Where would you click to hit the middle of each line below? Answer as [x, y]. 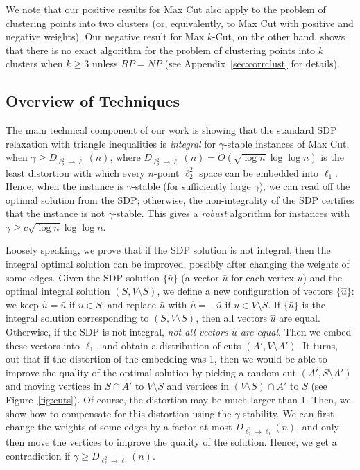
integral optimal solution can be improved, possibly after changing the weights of [178, 264]
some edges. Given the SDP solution [83, 277]
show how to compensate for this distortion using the [119, 413]
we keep [22, 304]
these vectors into [43, 345]
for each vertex [263, 277]
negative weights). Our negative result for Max [105, 36]
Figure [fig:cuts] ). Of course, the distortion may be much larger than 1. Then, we [178, 400]
